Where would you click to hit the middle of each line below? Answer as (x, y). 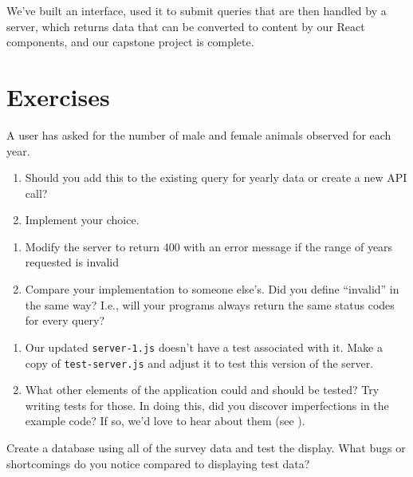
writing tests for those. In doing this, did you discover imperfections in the (207, 405)
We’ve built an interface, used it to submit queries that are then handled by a (197, 10)
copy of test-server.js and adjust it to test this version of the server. (199, 363)
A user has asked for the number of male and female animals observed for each (199, 134)
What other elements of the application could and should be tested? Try (202, 390)
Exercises (58, 96)
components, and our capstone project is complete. (130, 42)
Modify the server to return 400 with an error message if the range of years (209, 246)
